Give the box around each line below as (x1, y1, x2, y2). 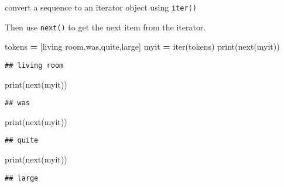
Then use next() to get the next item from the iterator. (5, 20, 206, 33)
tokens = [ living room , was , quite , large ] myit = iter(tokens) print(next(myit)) (5, 40, 280, 53)
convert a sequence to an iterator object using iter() (5, 1, 197, 13)
